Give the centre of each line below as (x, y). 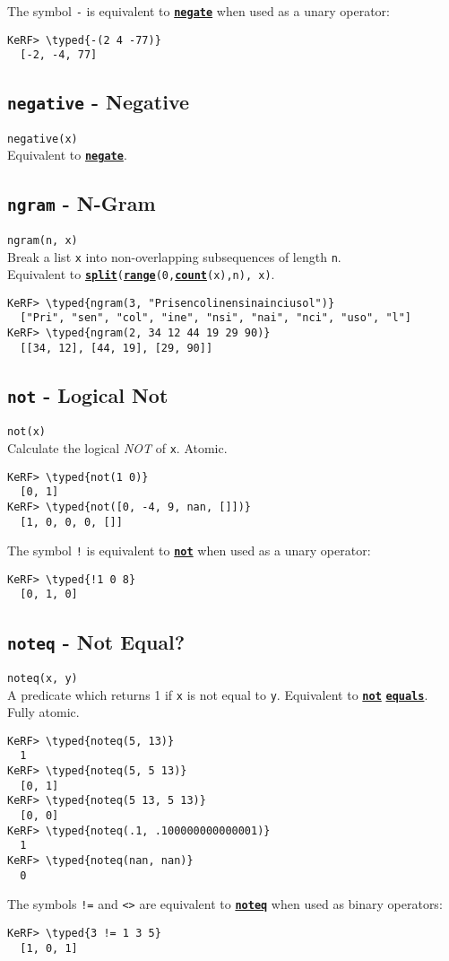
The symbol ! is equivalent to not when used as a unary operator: (189, 550)
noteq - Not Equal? (96, 641)
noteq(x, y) (43, 678)
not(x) (26, 432)
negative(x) (43, 139)
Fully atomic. (43, 712)
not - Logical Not (88, 394)
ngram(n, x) (43, 240)
